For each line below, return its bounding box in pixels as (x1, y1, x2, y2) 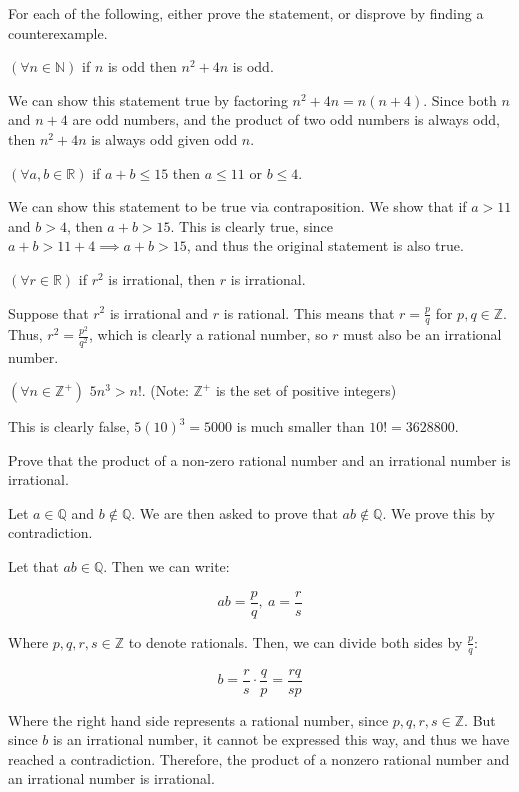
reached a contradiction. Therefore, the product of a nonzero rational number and (8, 748, 510, 769)
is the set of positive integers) (215, 380, 397, 401)
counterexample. (8, 22, 108, 43)
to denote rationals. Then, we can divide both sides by (128, 631, 463, 652)
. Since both (423, 89, 497, 110)
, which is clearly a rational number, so (89, 324, 328, 345)
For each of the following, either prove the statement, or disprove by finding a (8, 3, 484, 23)
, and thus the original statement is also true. (186, 235, 464, 256)
